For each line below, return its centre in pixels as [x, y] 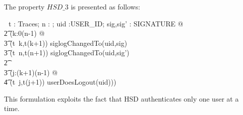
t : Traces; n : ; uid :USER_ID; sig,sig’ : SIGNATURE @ [96, 23]
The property [24, 6]
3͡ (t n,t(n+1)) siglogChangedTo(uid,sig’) [67, 53]
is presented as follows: [106, 6]
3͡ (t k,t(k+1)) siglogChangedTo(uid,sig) [66, 43]
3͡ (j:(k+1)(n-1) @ [31, 72]
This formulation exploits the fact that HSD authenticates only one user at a [121, 98]
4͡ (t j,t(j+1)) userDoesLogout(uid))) [60, 82]
